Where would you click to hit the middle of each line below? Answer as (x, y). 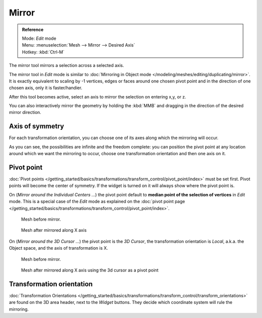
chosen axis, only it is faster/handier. (46, 88)
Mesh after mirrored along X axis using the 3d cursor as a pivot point (90, 270)
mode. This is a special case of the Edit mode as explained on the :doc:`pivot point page (97, 202)
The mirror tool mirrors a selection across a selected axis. (66, 65)
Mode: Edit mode (39, 38)
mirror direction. (25, 112)
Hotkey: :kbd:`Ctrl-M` (43, 52)
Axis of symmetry (36, 126)
